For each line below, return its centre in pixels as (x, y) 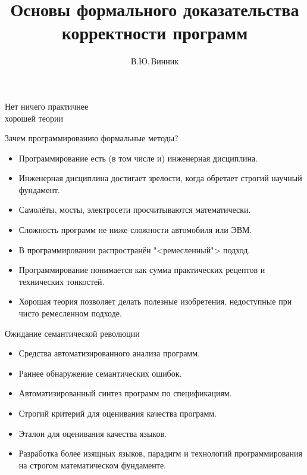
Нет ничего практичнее (47, 106)
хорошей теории (34, 118)
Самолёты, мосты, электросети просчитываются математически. (135, 209)
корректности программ (155, 32)
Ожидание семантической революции (72, 333)
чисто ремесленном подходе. (70, 313)
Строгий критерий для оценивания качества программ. (118, 413)
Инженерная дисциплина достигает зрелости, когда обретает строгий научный (160, 178)
